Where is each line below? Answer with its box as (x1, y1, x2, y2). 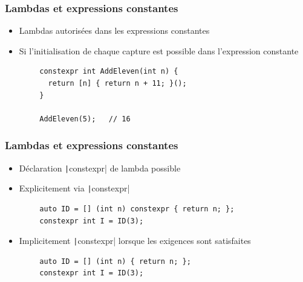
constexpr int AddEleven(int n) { (39, 67, 178, 76)
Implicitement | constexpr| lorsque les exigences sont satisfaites (19, 234, 251, 247)
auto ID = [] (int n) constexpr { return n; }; (39, 204, 235, 213)
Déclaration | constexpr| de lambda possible (19, 161, 181, 174)
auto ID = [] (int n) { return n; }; (39, 257, 191, 266)
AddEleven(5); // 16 (39, 114, 131, 123)
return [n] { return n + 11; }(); (48, 79, 187, 88)
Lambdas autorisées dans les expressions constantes (19, 24, 210, 37)
